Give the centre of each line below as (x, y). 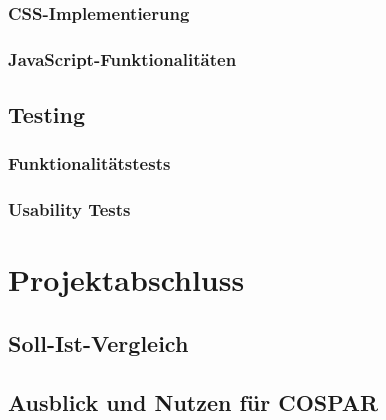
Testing (46, 114)
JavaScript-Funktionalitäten (122, 58)
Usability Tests (69, 209)
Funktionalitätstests (89, 163)
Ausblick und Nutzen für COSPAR (193, 401)
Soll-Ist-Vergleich (98, 342)
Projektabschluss (126, 279)
